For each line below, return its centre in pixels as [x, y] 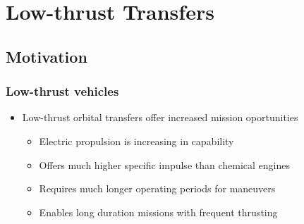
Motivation [47, 56]
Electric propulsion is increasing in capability [136, 141]
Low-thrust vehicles [62, 91]
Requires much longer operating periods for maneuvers [157, 188]
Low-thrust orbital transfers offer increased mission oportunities [160, 117]
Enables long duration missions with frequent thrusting [158, 212]
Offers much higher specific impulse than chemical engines [164, 164]
